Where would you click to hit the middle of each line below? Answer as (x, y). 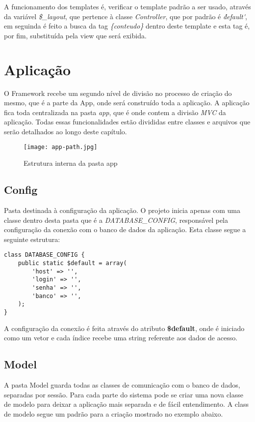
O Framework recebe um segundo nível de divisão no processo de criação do (118, 93)
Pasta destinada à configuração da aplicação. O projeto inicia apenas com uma (122, 210)
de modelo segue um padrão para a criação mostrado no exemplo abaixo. (114, 413)
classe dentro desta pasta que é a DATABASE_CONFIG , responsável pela (116, 220)
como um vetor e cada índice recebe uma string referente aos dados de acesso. (121, 338)
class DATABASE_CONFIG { (44, 255)
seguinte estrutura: (32, 239)
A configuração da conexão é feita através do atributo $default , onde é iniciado (124, 328)
